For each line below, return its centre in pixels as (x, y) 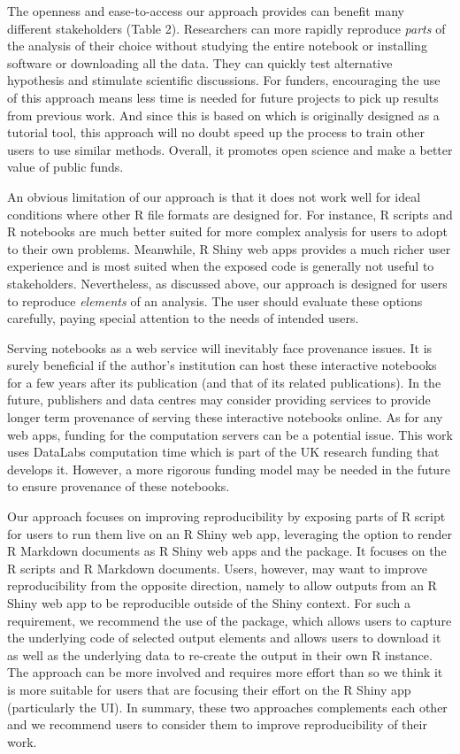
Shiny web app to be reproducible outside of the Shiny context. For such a (209, 603)
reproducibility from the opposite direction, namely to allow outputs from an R (222, 585)
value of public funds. (65, 167)
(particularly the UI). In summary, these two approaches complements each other (227, 707)
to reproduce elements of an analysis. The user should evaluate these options (215, 300)
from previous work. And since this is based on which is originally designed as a (223, 115)
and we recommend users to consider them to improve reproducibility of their (217, 724)
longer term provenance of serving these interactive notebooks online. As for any (225, 417)
